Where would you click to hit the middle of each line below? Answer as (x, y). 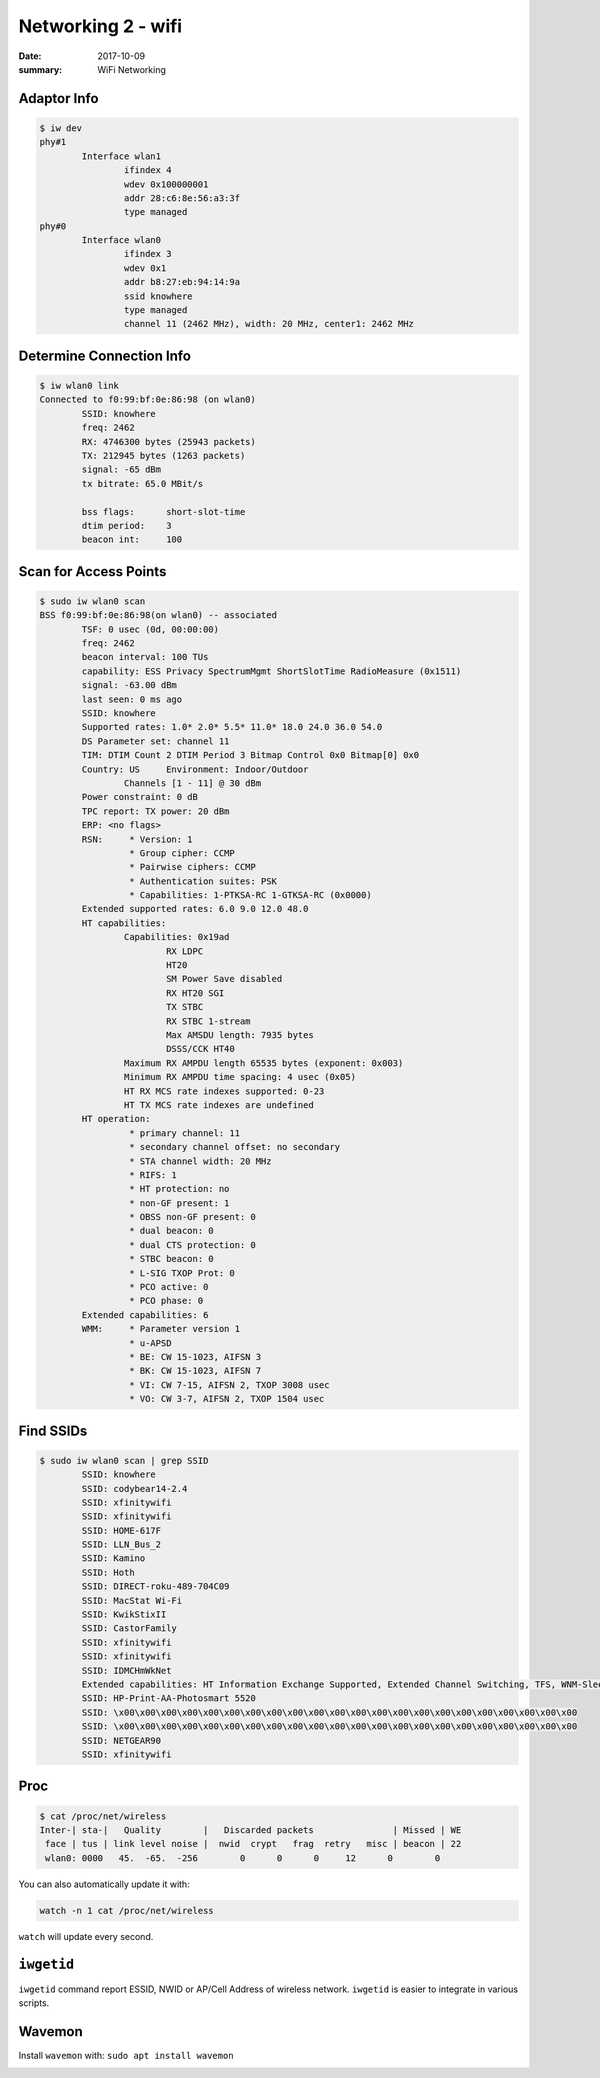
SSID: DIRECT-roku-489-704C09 (155, 1586)
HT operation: (116, 1119)
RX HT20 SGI (195, 993)
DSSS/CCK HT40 (200, 1049)
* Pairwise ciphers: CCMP (192, 867)
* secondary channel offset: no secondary (234, 1147)
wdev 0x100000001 (166, 184)
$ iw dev (61, 128)
